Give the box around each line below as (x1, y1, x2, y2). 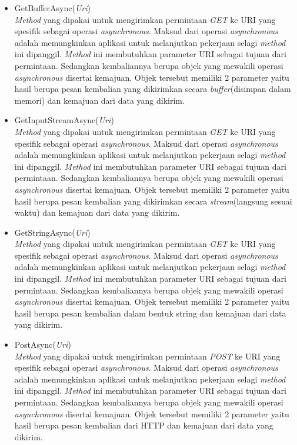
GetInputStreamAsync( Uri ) (14, 114, 114, 126)
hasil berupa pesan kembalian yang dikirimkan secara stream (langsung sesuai (14, 195, 292, 207)
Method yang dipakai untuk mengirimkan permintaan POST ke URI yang (14, 350, 281, 362)
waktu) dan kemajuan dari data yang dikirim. (14, 206, 180, 219)
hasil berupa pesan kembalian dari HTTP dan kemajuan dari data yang (14, 419, 273, 431)
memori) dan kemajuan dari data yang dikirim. (14, 94, 185, 106)
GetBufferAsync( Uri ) (14, 2, 91, 14)
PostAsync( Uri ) (14, 338, 71, 351)
